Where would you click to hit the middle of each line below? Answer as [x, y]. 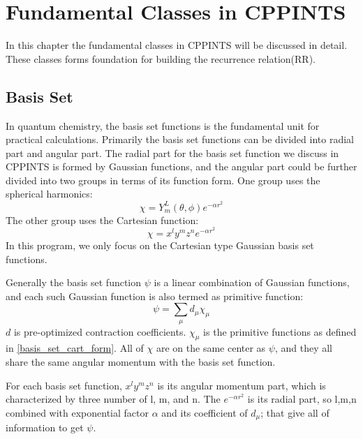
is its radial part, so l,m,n [302, 399]
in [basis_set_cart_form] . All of [75, 348]
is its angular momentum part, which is [242, 385]
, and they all [303, 348]
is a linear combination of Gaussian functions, [252, 282]
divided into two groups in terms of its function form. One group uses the [163, 180]
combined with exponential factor [77, 412]
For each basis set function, [64, 385]
